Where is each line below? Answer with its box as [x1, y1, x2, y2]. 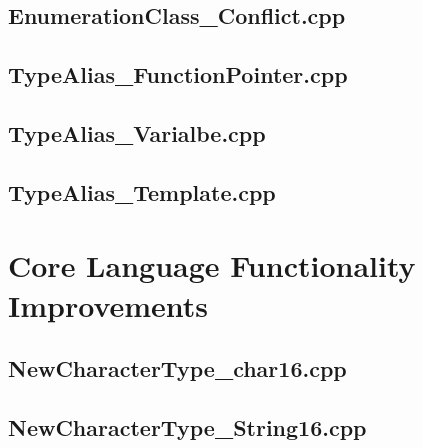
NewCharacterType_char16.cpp [8, 353, 347, 384]
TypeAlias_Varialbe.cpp [8, 117, 266, 148]
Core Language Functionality [8, 245, 416, 286]
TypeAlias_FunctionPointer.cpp [8, 59, 348, 90]
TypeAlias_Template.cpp [8, 176, 276, 207]
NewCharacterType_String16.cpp [8, 411, 367, 442]
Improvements [8, 284, 209, 325]
